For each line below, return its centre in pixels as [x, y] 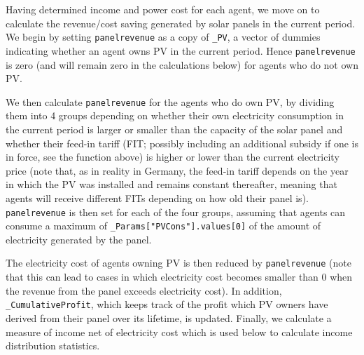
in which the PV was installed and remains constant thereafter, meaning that [171, 184]
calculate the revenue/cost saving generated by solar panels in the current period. [181, 23]
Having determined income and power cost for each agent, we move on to [163, 9]
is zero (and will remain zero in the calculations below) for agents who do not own [182, 64]
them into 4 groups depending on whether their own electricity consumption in [175, 115]
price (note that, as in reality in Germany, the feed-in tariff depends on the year [177, 170]
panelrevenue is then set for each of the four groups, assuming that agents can [176, 212]
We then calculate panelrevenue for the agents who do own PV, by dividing [170, 101]
